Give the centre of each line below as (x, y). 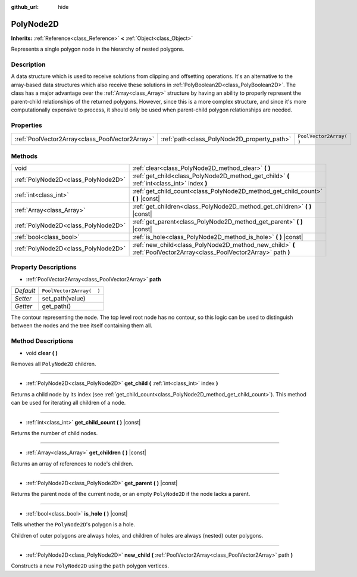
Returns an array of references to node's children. (72, 463)
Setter (23, 299)
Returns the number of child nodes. (54, 433)
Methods (24, 156)
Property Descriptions (44, 267)
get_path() (57, 306)
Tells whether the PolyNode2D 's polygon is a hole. (73, 525)
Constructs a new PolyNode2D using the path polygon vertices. (90, 566)
